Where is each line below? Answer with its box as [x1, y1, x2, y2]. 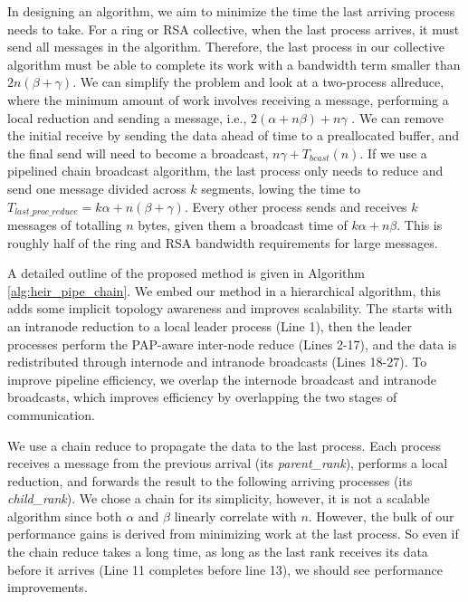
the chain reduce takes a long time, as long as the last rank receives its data [7, 542, 428, 561]
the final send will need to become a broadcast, [7, 143, 269, 162]
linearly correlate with [174, 506, 297, 525]
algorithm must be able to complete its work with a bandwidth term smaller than [7, 54, 461, 73]
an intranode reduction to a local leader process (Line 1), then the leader [7, 316, 412, 335]
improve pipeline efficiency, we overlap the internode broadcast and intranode [7, 369, 436, 388]
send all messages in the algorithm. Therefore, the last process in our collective [7, 37, 444, 56]
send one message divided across [7, 178, 186, 197]
